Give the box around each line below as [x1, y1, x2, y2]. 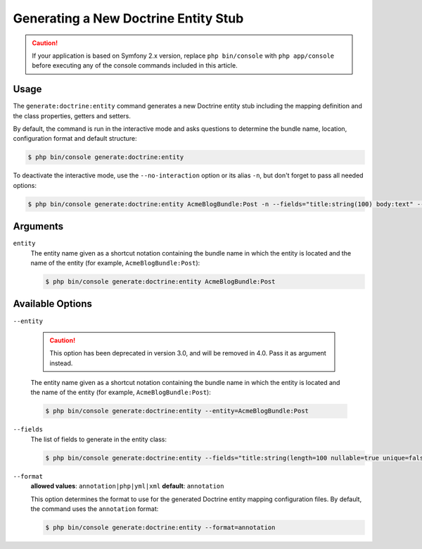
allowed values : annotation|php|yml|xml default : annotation [30, 482, 224, 491]
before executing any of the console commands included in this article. [32, 61, 238, 70]
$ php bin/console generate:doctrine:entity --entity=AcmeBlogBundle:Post [45, 407, 309, 415]
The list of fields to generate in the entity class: [30, 435, 167, 443]
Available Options [13, 298, 93, 310]
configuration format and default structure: [13, 134, 137, 143]
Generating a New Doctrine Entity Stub [13, 11, 244, 26]
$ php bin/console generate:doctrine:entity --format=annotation [45, 523, 276, 531]
